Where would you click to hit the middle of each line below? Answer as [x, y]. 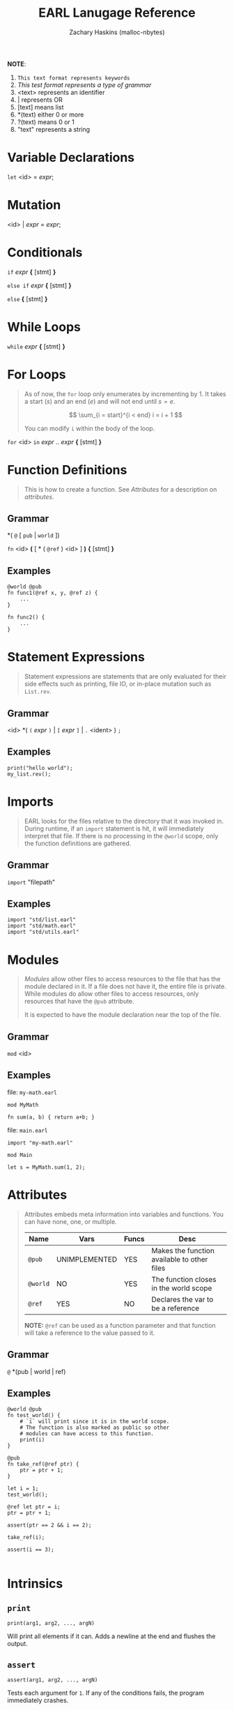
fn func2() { [26, 618]
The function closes [184, 1279]
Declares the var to [182, 1299]
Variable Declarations [71, 158]
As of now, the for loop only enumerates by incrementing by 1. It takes [125, 394]
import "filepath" [31, 882]
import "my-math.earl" [40, 1143]
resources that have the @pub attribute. [79, 1001]
